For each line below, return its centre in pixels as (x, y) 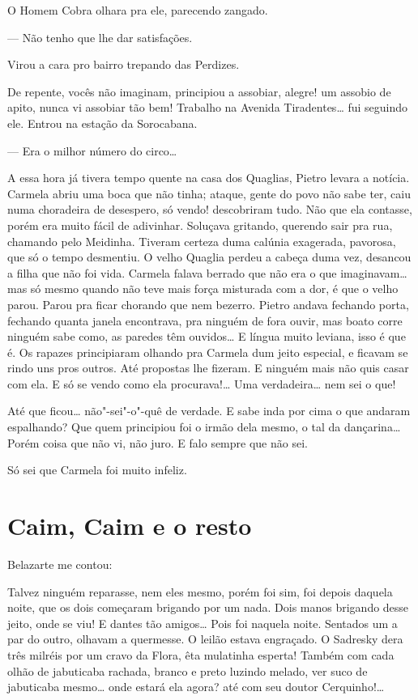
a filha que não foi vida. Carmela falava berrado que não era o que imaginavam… (207, 272)
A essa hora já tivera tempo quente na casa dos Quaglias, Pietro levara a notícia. (209, 178)
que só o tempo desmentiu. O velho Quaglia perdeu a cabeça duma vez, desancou (209, 257)
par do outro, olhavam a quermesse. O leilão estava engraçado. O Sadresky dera (205, 639)
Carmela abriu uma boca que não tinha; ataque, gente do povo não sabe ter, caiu (209, 193)
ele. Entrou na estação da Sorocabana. (102, 123)
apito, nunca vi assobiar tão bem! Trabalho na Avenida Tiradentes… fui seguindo (208, 107)
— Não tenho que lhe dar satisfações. (100, 37)
